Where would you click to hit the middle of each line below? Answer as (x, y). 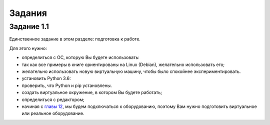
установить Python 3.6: (46, 78)
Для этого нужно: (28, 48)
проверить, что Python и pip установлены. (67, 85)
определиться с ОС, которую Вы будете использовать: (80, 57)
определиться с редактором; (53, 99)
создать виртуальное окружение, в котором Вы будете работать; (92, 92)
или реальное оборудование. (53, 113)
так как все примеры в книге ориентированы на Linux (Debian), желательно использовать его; (123, 64)
